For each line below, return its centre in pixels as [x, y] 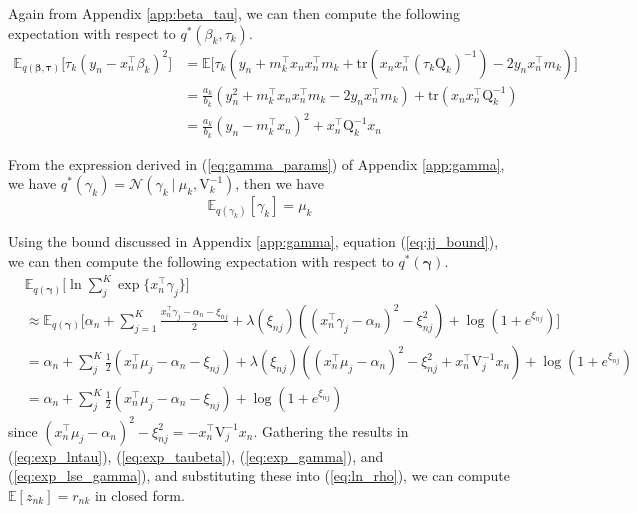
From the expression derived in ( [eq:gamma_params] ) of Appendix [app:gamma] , [256, 163]
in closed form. [139, 494]
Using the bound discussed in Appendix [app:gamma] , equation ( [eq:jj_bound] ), [253, 241]
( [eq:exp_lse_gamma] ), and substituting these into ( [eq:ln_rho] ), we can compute [259, 475]
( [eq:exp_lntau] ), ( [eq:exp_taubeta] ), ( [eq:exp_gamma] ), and [196, 455]
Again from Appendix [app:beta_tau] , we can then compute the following [234, 13]
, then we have [279, 183]
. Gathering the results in [331, 430]
